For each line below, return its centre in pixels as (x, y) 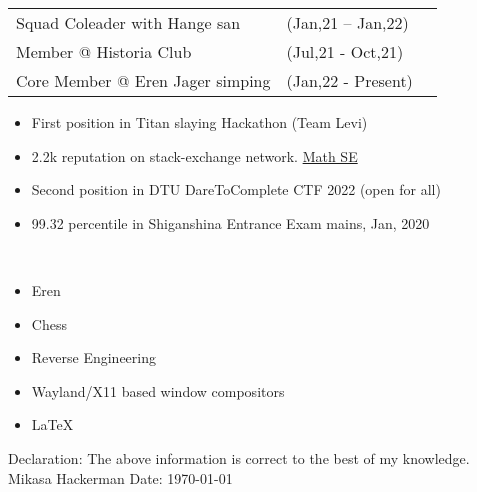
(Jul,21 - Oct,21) (345, 51)
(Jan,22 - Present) (349, 80)
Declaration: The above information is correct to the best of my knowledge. (239, 457)
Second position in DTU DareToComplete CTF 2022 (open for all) (236, 189)
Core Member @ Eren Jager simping (143, 80)
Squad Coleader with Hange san (128, 22)
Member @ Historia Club (104, 51)
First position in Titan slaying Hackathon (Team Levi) (199, 122)
